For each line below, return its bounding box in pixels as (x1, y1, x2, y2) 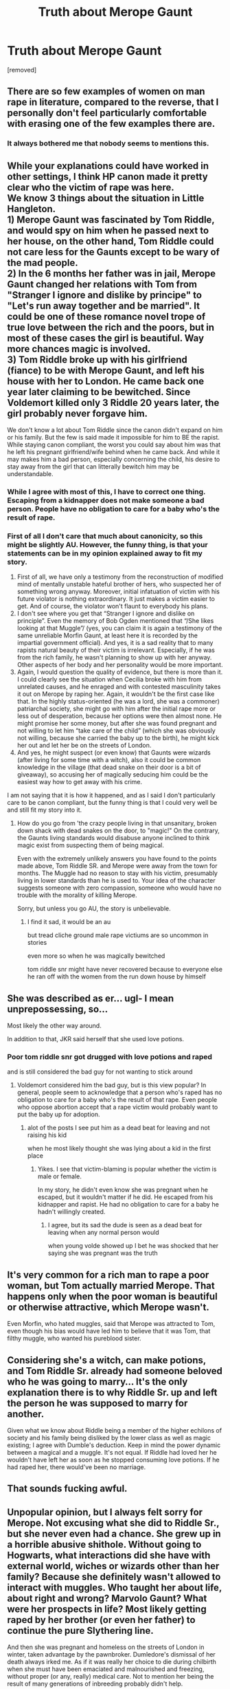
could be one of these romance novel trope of (7, 311, 206, 323)
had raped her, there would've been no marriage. (7, 1463, 146, 1471)
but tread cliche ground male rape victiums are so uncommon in (27, 931, 209, 939)
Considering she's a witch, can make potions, (7, 1354, 206, 1366)
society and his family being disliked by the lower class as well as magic (7, 1434, 211, 1442)
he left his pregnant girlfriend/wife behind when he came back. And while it (7, 448, 220, 456)
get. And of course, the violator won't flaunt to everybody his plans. (16, 602, 209, 611)
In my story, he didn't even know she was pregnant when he (37, 1186, 208, 1194)
